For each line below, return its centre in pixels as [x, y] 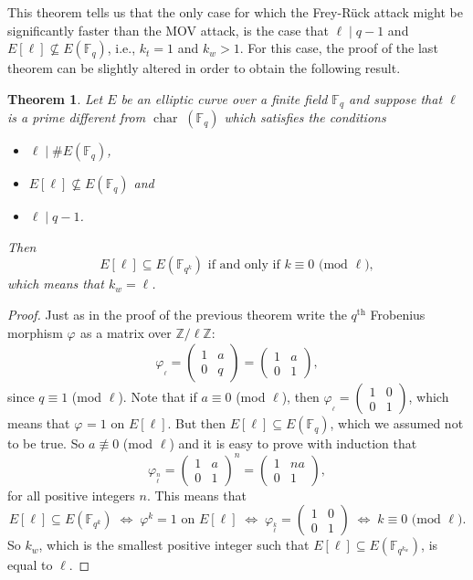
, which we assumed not [397, 423]
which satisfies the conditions [305, 117]
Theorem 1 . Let [55, 98]
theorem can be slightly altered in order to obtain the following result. [204, 68]
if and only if [244, 265]
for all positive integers [71, 495]
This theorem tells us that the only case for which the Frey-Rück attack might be [235, 12]
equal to [30, 565]
